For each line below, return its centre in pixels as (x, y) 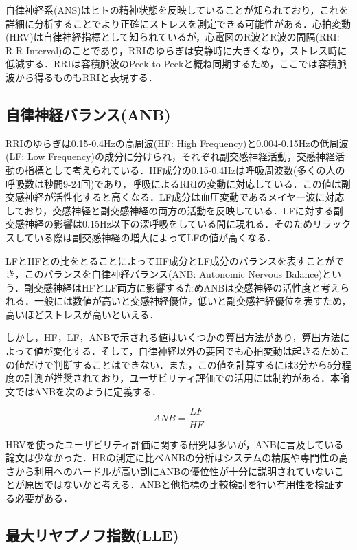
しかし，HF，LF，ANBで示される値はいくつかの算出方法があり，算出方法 (173, 337)
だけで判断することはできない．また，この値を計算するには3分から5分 (183, 364)
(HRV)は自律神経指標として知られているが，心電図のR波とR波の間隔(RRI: (173, 37)
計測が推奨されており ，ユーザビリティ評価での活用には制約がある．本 (182, 378)
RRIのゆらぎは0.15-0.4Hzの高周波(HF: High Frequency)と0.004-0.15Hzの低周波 (177, 143)
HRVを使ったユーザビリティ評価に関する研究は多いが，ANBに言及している (175, 444)
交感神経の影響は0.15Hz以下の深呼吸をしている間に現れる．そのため (159, 224)
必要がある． (44, 497)
